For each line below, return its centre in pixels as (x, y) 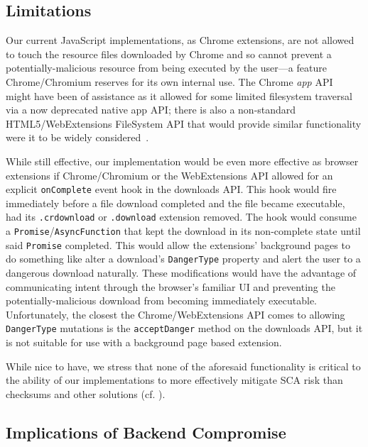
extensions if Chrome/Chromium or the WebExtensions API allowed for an (169, 175)
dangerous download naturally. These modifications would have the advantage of (181, 273)
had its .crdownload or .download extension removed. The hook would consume (181, 217)
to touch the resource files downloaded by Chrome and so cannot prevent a (169, 54)
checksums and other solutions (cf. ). (86, 393)
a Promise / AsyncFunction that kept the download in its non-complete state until (183, 231)
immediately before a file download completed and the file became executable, (175, 203)
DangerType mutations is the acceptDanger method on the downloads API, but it (184, 328)
